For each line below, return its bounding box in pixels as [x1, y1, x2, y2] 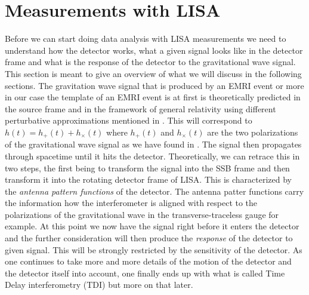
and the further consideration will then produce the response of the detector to [5, 232, 293, 244]
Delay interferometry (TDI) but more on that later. [5, 278, 193, 291]
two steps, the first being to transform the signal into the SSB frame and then [5, 161, 290, 174]
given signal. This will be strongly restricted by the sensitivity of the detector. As [5, 243, 302, 256]
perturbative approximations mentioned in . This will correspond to [5, 114, 252, 127]
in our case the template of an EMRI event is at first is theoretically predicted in [5, 91, 301, 103]
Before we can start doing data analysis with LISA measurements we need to [5, 32, 286, 45]
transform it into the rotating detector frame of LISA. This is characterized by [5, 173, 292, 186]
